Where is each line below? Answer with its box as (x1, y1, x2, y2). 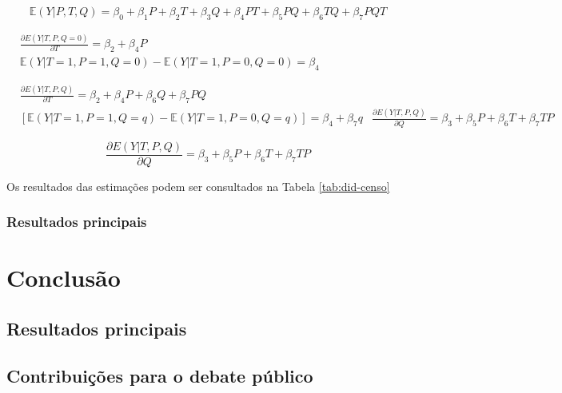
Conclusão (6, 261, 121, 294)
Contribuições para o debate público (6, 363, 313, 387)
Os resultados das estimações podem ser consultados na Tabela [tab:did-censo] (6, 177, 390, 194)
